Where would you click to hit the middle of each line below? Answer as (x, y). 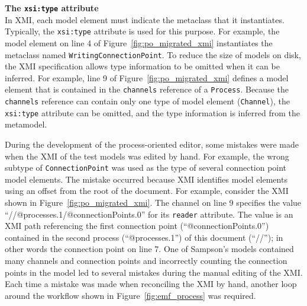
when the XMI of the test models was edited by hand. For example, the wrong (147, 156)
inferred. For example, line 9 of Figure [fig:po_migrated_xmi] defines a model (147, 77)
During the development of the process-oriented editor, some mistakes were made (152, 144)
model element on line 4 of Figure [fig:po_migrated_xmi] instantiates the (139, 42)
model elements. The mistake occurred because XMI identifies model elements (146, 179)
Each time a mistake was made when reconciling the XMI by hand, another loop (151, 284)
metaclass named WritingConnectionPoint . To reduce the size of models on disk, (153, 54)
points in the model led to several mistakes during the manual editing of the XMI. (154, 272)
